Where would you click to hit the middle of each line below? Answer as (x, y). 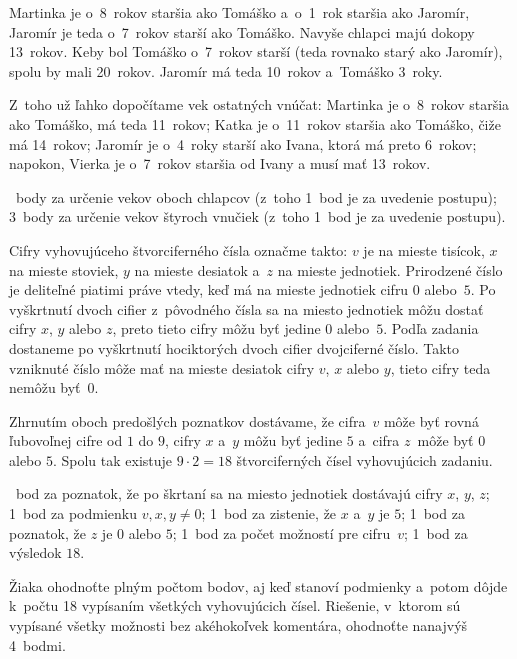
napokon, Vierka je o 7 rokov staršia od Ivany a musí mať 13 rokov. (220, 163)
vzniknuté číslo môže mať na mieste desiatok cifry (162, 367)
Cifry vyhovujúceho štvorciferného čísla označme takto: (178, 249)
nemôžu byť (45, 387)
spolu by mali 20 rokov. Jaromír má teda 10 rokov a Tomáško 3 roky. (226, 70)
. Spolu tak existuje (112, 459)
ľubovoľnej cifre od (66, 440)
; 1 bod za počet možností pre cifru (281, 532)
